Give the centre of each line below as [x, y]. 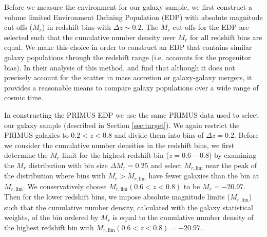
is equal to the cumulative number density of [183, 217]
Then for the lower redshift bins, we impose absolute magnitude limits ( [117, 197]
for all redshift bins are [226, 37]
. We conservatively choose [65, 186]
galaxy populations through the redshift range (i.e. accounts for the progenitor [128, 57]
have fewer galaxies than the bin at [204, 176]
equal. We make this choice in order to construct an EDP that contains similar [128, 47]
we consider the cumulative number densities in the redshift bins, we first [119, 145]
